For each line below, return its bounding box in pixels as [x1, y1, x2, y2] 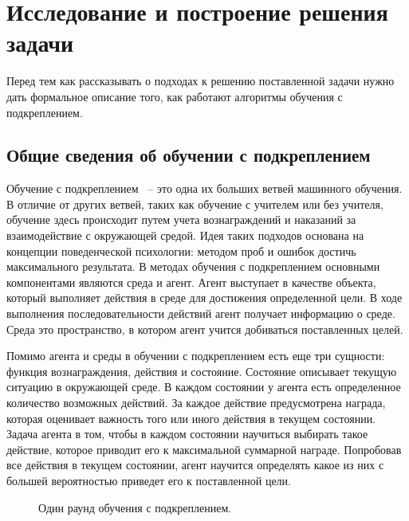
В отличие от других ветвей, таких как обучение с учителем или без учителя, [6, 195, 383, 212]
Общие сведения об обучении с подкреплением [6, 143, 371, 167]
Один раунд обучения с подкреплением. [38, 499, 232, 515]
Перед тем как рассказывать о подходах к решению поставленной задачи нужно [6, 72, 395, 89]
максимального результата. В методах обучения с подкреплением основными [6, 258, 380, 275]
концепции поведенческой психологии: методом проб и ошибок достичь [6, 242, 356, 259]
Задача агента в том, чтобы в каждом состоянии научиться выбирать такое [6, 425, 368, 442]
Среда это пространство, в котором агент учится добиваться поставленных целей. [6, 320, 403, 337]
